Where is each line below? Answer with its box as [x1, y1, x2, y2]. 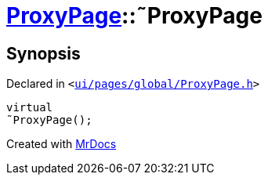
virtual [6, 101, 53, 114]
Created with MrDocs [6, 137, 117, 151]
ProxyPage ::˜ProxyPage [6, 2, 263, 29]
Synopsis [6, 43, 81, 63]
